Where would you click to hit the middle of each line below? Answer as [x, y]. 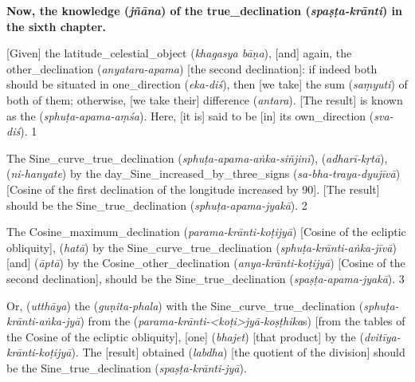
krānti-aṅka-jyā [43, 321]
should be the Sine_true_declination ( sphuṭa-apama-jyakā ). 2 [157, 205]
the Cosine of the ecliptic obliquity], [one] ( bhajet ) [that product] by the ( [185, 336]
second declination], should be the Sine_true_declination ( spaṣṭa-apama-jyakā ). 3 [206, 278]
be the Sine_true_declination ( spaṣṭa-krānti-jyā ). [127, 367]
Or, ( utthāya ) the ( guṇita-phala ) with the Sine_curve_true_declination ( [185, 305]
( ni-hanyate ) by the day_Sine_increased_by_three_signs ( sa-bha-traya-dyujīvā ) [204, 173]
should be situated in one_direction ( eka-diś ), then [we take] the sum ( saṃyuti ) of [207, 84]
